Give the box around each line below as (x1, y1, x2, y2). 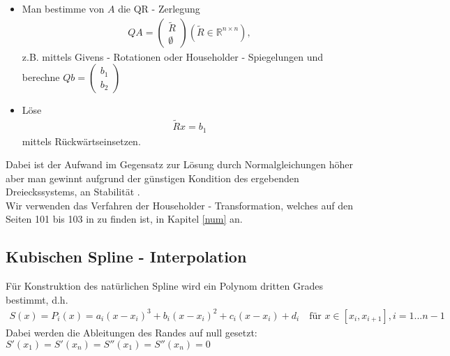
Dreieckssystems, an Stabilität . (6, 184, 140, 199)
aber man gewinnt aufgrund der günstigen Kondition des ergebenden (6, 170, 299, 185)
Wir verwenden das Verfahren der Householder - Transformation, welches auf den (6, 198, 354, 212)
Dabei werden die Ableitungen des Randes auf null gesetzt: (6, 325, 257, 339)
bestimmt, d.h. (6, 292, 68, 306)
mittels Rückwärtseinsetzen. (22, 133, 141, 148)
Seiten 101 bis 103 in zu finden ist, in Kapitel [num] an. (6, 212, 243, 226)
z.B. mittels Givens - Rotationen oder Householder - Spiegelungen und (22, 49, 324, 64)
